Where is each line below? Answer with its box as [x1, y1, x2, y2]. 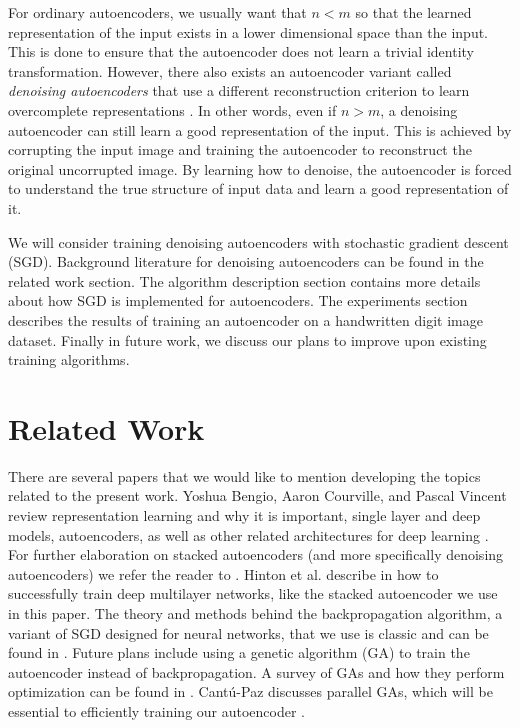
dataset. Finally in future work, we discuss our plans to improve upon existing [8, 329, 487, 350]
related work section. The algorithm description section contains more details [8, 270, 481, 291]
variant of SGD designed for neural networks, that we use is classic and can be [8, 622, 489, 643]
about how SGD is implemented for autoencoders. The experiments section [8, 290, 468, 311]
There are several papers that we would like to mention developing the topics [8, 465, 481, 486]
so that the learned [355, 2, 472, 22]
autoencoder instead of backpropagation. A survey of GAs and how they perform [8, 661, 505, 682]
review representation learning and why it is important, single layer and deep [8, 505, 481, 525]
